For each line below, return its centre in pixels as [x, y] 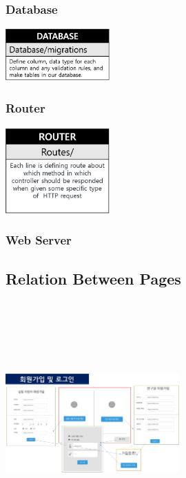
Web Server [39, 240]
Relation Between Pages [93, 278]
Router [25, 108]
